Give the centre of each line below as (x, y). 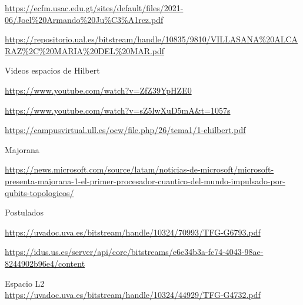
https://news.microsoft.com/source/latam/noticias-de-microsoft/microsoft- (139, 169)
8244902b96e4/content (45, 263)
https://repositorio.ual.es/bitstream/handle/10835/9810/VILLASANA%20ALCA (151, 39)
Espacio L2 (25, 283)
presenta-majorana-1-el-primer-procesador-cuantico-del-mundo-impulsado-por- (145, 180)
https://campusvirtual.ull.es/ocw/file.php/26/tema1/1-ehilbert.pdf (125, 130)
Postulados (24, 212)
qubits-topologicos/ (39, 192)
